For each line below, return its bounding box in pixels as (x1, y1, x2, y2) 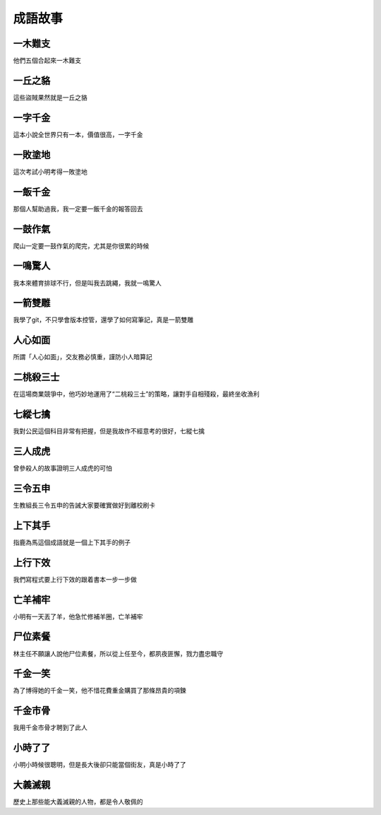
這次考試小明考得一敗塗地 (13, 167, 87, 176)
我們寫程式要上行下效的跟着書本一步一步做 (13, 575, 137, 583)
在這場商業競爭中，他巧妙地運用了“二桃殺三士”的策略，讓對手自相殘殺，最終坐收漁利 (13, 389, 260, 399)
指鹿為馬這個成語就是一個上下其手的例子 (13, 538, 131, 546)
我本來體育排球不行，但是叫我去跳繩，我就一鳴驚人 (13, 278, 162, 287)
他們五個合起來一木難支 (13, 57, 81, 65)
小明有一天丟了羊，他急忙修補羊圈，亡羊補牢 (13, 612, 143, 621)
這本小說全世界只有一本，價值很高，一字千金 (13, 130, 143, 139)
